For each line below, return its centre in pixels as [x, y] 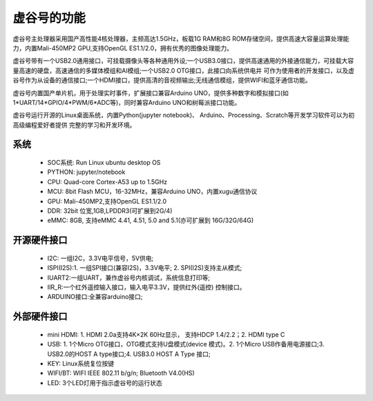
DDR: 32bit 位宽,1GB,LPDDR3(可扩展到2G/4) [110, 211]
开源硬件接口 [40, 241]
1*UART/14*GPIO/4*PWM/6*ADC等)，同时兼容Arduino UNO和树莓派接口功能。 [127, 102]
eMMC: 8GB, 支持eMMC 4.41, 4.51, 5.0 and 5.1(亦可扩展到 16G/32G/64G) [151, 220]
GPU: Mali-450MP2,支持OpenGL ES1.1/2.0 [107, 201]
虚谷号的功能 [49, 18]
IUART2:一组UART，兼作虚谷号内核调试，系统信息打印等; [129, 277]
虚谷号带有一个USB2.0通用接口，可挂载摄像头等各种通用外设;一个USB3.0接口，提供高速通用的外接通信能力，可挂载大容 [183, 61]
